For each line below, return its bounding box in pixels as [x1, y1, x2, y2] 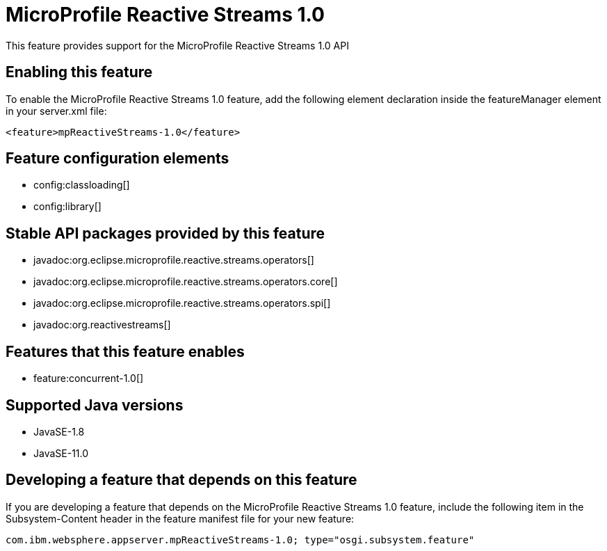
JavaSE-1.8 [33, 425, 85, 438]
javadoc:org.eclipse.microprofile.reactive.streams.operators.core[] [33, 275, 338, 288]
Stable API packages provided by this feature [6, 224, 325, 242]
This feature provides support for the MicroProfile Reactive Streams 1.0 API [6, 39, 349, 51]
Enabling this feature [6, 63, 153, 81]
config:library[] [33, 200, 102, 213]
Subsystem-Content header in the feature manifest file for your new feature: [6, 512, 355, 525]
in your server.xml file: [6, 104, 107, 117]
